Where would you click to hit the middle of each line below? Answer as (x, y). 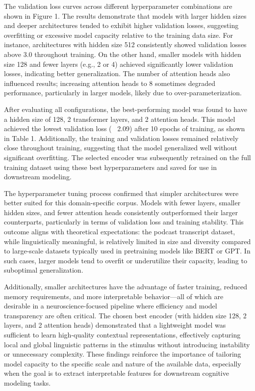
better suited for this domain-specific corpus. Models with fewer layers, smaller (122, 203)
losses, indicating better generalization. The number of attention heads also (117, 73)
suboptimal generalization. (44, 270)
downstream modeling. (38, 177)
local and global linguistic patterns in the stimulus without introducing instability (127, 344)
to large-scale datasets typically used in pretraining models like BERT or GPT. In (127, 251)
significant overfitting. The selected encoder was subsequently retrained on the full (127, 157)
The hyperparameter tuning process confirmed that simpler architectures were (121, 193)
